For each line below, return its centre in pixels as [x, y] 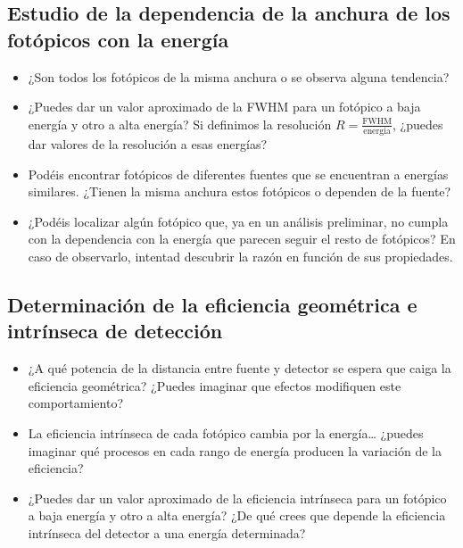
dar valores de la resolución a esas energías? [148, 144]
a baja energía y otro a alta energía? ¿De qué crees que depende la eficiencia [237, 515]
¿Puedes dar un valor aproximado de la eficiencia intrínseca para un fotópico [237, 498]
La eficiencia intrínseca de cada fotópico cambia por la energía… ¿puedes [226, 433]
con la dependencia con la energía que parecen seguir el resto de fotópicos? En [242, 239]
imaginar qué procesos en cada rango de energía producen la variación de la [235, 450]
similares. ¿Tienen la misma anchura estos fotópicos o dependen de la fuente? [240, 191]
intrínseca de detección [115, 331]
